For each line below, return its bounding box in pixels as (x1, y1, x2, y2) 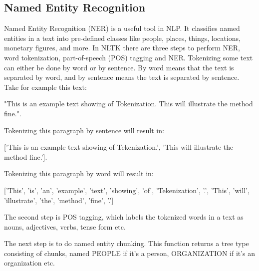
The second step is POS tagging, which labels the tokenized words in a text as (4, 212, 244, 222)
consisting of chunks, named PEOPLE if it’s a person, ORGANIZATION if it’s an (4, 248, 256, 258)
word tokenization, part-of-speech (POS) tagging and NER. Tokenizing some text (4, 52, 253, 62)
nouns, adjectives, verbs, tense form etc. (4, 221, 126, 232)
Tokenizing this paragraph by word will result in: (4, 168, 154, 179)
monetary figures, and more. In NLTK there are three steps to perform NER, (4, 42, 240, 53)
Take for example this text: (4, 81, 87, 92)
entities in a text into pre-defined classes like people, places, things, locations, (4, 32, 241, 43)
